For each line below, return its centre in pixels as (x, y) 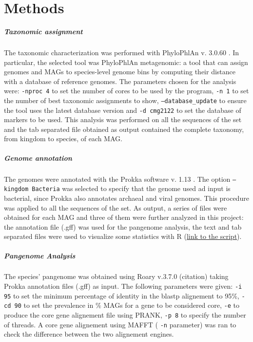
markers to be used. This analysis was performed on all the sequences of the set (123, 119)
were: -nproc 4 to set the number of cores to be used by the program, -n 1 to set (126, 91)
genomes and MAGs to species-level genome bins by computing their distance (120, 72)
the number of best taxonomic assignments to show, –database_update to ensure (125, 100)
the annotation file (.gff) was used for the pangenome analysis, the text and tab (123, 226)
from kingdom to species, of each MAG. (63, 139)
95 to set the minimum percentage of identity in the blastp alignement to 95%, (122, 295)
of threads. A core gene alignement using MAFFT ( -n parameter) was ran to (120, 324)
